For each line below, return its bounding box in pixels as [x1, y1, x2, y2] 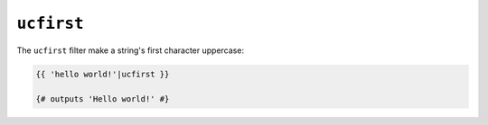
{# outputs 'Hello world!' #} [35, 94, 170, 104]
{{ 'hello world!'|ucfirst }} [35, 68, 170, 79]
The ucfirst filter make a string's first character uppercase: [16, 45, 244, 56]
